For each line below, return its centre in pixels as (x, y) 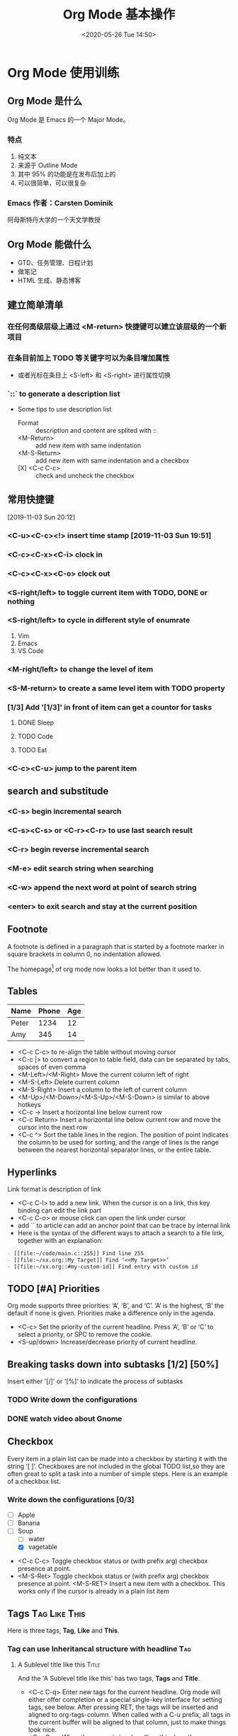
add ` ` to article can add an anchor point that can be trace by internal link (124, 1225)
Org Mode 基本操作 (119, 15)
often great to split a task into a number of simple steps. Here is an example (118, 1473)
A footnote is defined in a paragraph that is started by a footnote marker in (116, 946)
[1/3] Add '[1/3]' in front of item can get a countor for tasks (110, 707)
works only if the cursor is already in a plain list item (93, 1592)
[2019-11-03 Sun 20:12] (41, 517)
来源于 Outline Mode (47, 165)
